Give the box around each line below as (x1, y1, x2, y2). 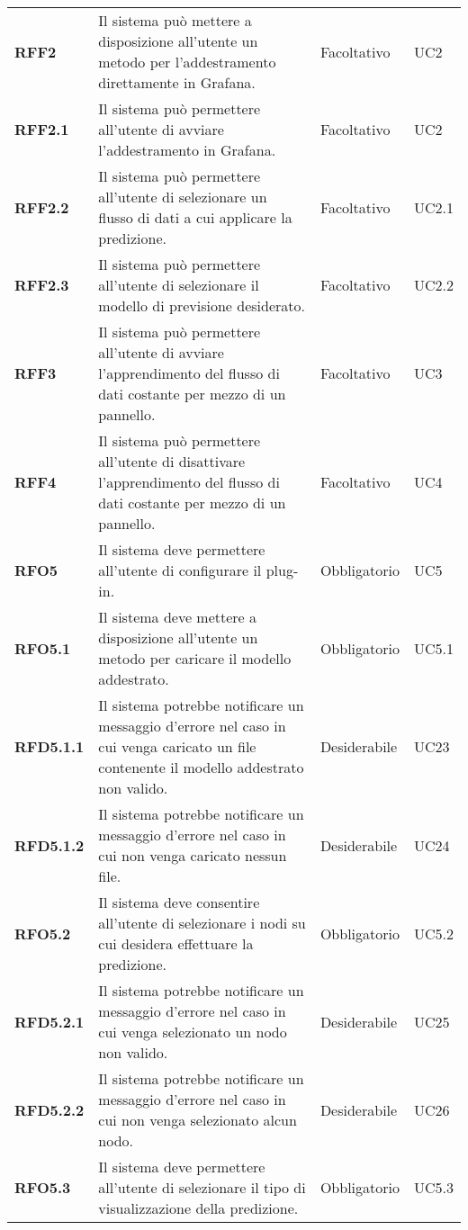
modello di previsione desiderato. (98, 295, 305, 316)
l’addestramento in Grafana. (98, 139, 276, 160)
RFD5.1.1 (14, 736, 85, 757)
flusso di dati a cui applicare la (98, 207, 292, 228)
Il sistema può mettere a (98, 10, 252, 31)
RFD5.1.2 (14, 834, 85, 856)
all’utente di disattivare (98, 451, 246, 471)
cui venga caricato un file (98, 736, 256, 757)
